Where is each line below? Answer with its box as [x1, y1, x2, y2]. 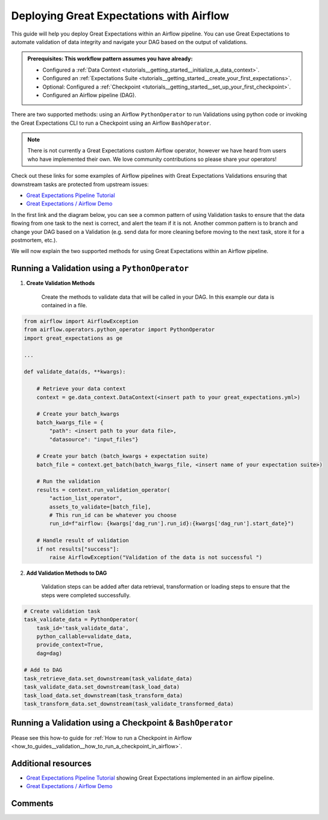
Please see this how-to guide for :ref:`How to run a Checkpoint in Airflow [11, 734, 192, 741]
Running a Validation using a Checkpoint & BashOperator [11, 718, 233, 728]
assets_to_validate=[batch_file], [49, 503, 151, 510]
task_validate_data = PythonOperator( [24, 616, 139, 623]
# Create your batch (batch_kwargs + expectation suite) [36, 452, 209, 460]
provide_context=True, [36, 642, 104, 648]
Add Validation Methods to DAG [26, 569, 107, 577]
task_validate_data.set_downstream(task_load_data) [24, 684, 180, 690]
